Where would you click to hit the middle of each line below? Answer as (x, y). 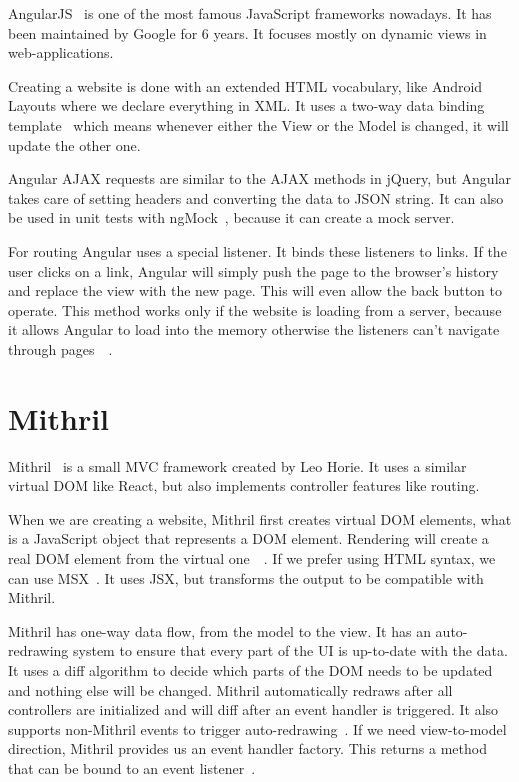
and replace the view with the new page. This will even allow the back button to (255, 290)
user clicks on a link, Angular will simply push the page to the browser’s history (253, 270)
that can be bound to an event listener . (132, 767)
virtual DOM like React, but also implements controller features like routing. (244, 485)
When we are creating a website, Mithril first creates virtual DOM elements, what (260, 518)
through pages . (60, 348)
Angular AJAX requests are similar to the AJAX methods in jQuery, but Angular (260, 178)
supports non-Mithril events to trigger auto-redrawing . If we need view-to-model (257, 728)
